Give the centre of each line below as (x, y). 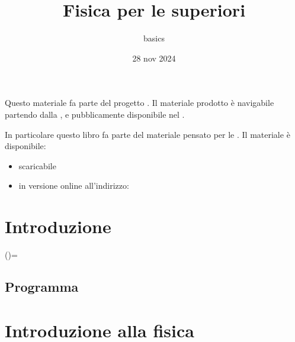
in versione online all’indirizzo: (74, 185)
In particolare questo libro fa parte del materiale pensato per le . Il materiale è (147, 134)
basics (154, 38)
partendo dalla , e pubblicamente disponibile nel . (95, 114)
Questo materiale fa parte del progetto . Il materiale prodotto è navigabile (140, 103)
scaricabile (37, 165)
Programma (42, 286)
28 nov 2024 (154, 58)
